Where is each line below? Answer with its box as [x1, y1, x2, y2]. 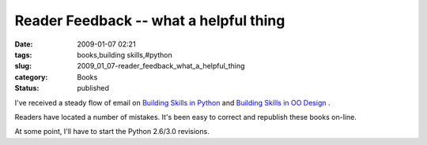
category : [14, 72, 48, 82]
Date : [14, 39, 33, 49]
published [77, 84, 110, 93]
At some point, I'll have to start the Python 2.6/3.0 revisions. [14, 127, 210, 136]
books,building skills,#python [77, 50, 173, 59]
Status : [14, 84, 40, 93]
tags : [14, 50, 32, 59]
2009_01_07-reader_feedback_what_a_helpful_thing [77, 61, 245, 71]
